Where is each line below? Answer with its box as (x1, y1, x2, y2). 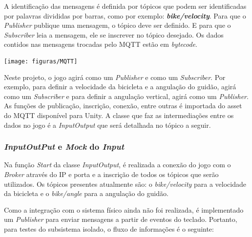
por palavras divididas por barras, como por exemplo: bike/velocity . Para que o (4, 10, 246, 20)
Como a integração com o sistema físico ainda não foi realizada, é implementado (4, 204, 244, 215)
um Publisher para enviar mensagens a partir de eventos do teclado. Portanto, (4, 214, 237, 224)
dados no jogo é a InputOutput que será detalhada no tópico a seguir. (4, 119, 211, 130)
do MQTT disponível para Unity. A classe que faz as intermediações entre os (4, 110, 234, 120)
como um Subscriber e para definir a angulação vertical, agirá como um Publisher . (4, 91, 249, 101)
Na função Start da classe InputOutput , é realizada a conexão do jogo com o (4, 159, 231, 170)
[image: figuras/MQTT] (4, 58, 78, 65)
